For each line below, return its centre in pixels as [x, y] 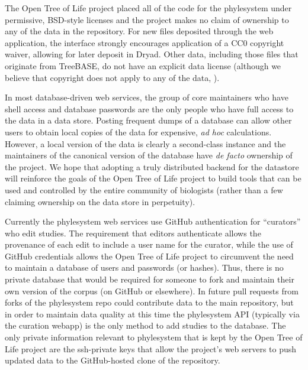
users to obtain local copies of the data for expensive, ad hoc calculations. [138, 132]
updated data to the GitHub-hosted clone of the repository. [113, 360]
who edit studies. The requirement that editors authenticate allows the [133, 233]
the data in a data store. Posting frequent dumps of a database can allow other [148, 120]
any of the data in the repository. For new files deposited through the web [139, 31]
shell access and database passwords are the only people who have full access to [149, 108]
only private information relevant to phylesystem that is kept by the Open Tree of [154, 337]
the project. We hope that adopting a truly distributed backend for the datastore [152, 166]
